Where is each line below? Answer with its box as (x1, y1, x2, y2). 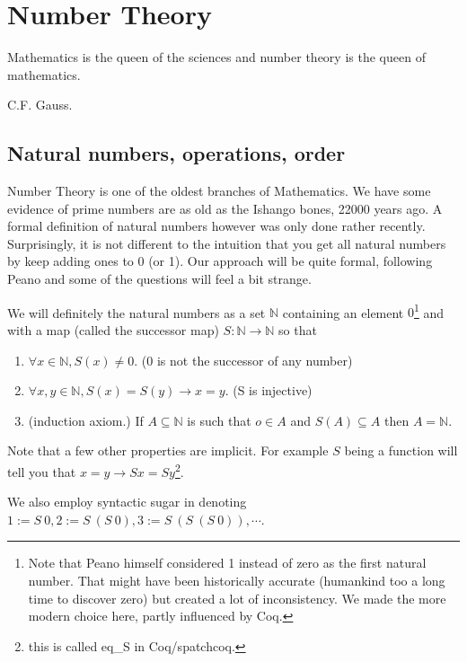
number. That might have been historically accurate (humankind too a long (28, 570, 445, 589)
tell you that (7, 462, 76, 481)
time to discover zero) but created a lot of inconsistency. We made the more (28, 588, 446, 607)
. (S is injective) (225, 381, 313, 400)
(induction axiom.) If (28, 410, 144, 429)
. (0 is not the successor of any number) (134, 350, 353, 369)
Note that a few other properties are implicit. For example (7, 441, 329, 460)
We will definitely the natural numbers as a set (7, 303, 266, 322)
